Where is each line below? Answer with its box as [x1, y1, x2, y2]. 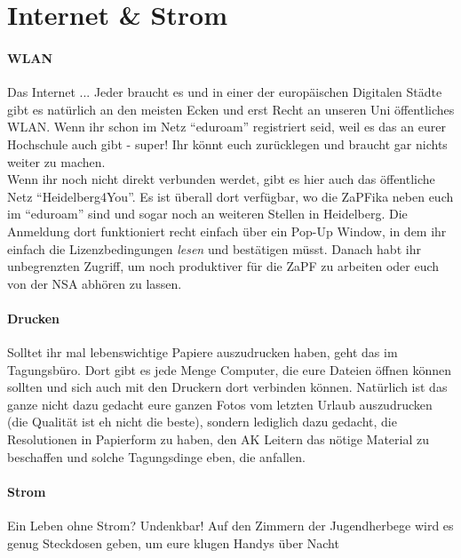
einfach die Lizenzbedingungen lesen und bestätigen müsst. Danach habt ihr [7, 239, 421, 258]
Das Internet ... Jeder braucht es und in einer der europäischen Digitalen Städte [7, 83, 442, 101]
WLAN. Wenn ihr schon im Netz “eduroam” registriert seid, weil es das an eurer [7, 117, 446, 136]
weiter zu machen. [7, 152, 106, 171]
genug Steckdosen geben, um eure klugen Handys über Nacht [7, 533, 339, 552]
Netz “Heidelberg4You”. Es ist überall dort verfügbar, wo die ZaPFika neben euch [7, 187, 454, 205]
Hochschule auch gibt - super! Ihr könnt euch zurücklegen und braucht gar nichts [7, 134, 448, 153]
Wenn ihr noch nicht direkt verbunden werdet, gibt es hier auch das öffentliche [7, 170, 435, 188]
